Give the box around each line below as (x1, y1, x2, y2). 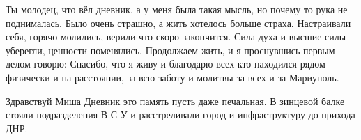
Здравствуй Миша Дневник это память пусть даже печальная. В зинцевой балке (6, 93, 345, 108)
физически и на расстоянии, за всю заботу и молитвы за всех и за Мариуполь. (6, 70, 339, 84)
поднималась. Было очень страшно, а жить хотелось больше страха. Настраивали (6, 15, 351, 30)
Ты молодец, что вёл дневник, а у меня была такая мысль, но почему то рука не (6, 2, 348, 16)
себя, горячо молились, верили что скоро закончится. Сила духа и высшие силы (6, 29, 346, 44)
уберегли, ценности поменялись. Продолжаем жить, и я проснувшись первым (6, 42, 335, 57)
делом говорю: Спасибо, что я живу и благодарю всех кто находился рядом (6, 56, 325, 71)
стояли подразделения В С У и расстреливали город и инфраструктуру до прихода (6, 107, 355, 122)
